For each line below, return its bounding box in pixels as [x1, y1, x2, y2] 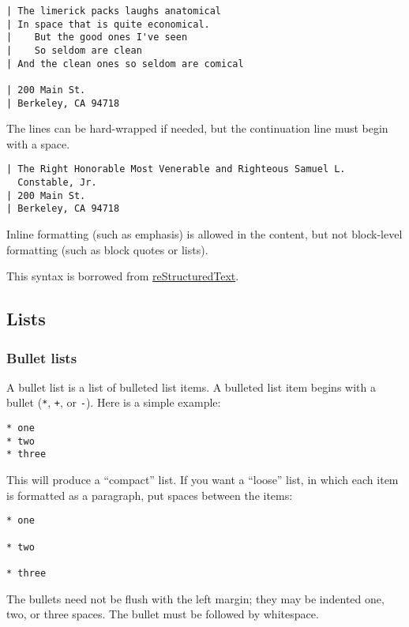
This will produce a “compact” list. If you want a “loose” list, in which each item [6, 471, 399, 488]
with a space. [6, 135, 70, 152]
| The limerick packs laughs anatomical [6, 6, 222, 17]
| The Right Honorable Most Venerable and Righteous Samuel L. [6, 163, 346, 175]
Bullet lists [6, 347, 77, 367]
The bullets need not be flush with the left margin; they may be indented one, [6, 590, 385, 606]
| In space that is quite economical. [6, 18, 210, 30]
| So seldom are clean [6, 44, 142, 56]
